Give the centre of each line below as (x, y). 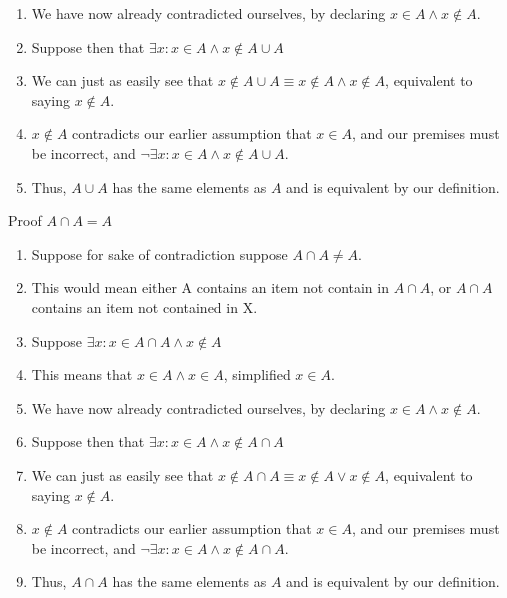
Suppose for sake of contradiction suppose (159, 253)
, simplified (257, 374)
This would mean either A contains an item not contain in (210, 287)
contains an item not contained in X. (144, 306)
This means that (82, 374)
